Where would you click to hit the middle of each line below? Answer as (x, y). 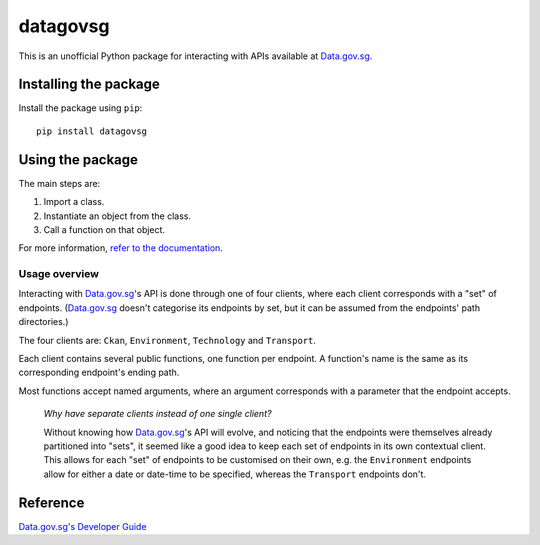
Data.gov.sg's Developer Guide (82, 526)
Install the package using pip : (80, 108)
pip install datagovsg (92, 131)
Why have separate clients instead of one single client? (157, 414)
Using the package (78, 159)
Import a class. (74, 202)
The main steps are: (59, 183)
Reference (51, 502)
